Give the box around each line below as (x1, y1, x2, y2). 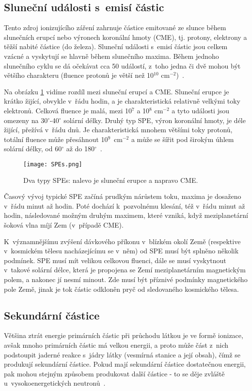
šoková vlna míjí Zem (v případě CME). (4, 219, 124, 230)
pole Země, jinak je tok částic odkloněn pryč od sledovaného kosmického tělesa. (4, 284, 239, 294)
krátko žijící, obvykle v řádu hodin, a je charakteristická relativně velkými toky (4, 96, 240, 106)
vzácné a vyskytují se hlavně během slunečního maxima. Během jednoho (4, 51, 219, 61)
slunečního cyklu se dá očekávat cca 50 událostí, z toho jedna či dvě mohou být (4, 60, 241, 71)
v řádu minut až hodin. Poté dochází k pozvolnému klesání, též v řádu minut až (4, 200, 245, 211)
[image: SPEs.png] (23, 160, 82, 168)
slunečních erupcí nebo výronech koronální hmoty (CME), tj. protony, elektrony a (4, 32, 247, 42)
